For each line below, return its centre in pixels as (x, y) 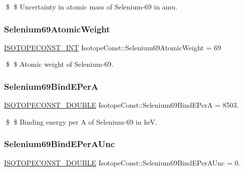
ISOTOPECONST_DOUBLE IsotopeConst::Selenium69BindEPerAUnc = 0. (122, 162)
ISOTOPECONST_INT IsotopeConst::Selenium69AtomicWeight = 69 (113, 47)
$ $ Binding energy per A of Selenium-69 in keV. (81, 121)
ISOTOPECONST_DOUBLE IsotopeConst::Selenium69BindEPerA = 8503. (121, 105)
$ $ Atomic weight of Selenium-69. (60, 64)
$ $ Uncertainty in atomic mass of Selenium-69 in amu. (91, 6)
